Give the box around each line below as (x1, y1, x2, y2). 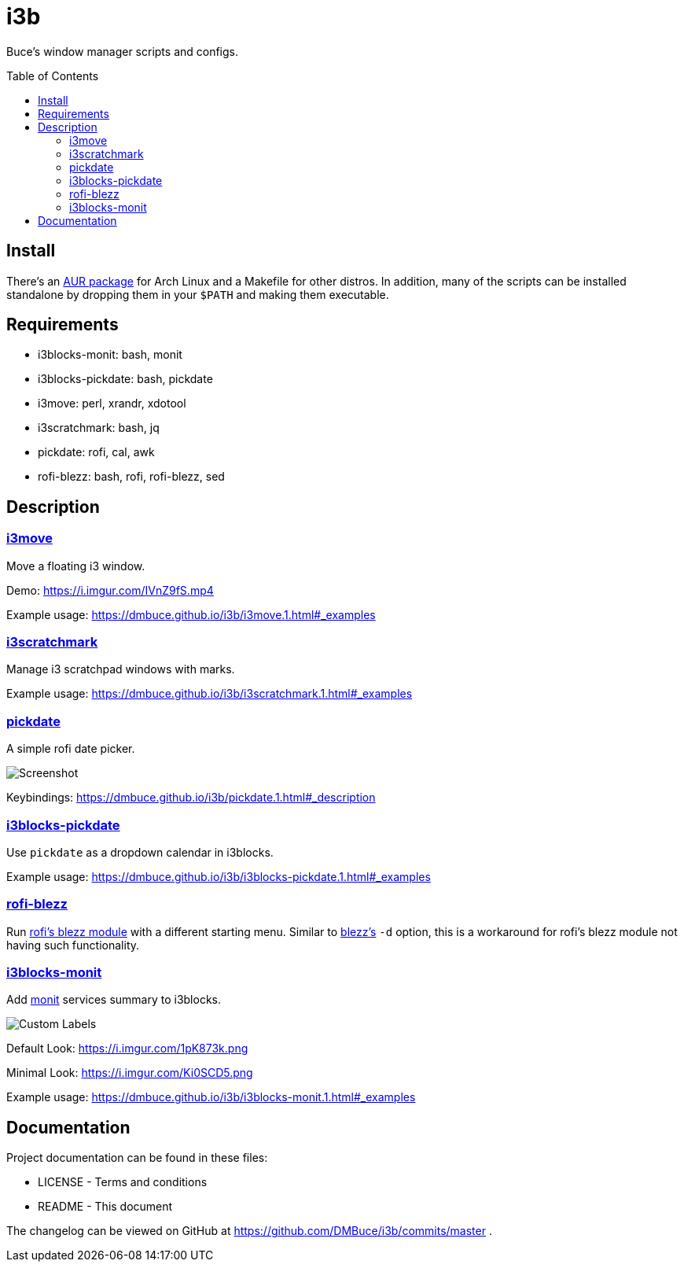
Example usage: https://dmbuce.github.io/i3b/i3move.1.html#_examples (6, 607, 376, 621)
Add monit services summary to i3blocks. (6, 993, 222, 1007)
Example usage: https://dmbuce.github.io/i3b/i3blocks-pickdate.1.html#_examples (6, 869, 431, 883)
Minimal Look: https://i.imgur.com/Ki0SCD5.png (6, 1066, 253, 1080)
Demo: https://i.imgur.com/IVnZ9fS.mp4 (6, 583, 214, 597)
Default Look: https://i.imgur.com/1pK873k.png (6, 1041, 248, 1056)
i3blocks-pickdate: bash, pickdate (38, 372, 213, 386)
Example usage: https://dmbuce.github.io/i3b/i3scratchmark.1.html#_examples (6, 687, 413, 701)
